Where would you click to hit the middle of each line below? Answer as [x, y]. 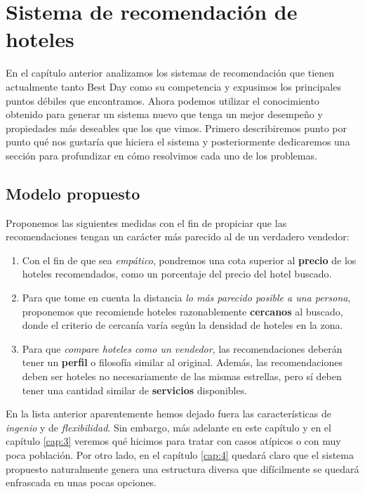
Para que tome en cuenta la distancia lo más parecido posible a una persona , [186, 298]
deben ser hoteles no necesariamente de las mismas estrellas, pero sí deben [182, 376]
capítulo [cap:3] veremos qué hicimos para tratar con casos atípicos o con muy [173, 441]
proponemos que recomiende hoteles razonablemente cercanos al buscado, [182, 311]
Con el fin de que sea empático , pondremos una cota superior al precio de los [189, 260]
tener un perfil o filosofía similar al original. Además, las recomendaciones [182, 362]
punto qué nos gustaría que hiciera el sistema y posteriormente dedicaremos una [178, 142]
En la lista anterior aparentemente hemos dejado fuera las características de [168, 414]
